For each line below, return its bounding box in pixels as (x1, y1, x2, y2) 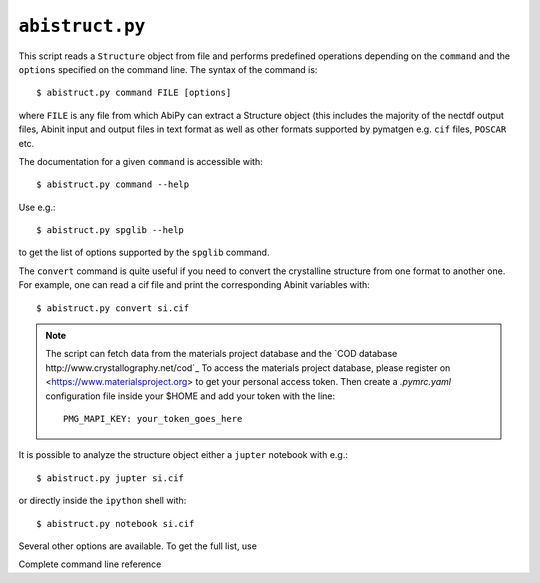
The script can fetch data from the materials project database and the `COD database (45, 348, 398, 360)
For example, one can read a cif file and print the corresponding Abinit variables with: (18, 279, 370, 291)
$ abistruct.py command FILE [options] (36, 87, 232, 99)
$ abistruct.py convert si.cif (36, 302, 190, 314)
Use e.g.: (18, 201, 56, 213)
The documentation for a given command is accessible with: (18, 155, 264, 167)
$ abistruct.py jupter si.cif (36, 472, 185, 484)
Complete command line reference (18, 558, 162, 570)
